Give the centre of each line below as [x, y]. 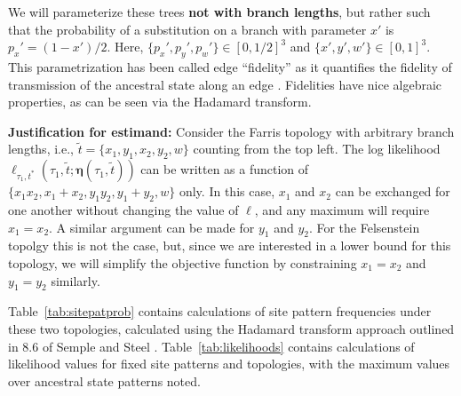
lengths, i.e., [41, 149]
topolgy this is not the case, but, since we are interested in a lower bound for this [230, 246]
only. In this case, [227, 191]
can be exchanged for [393, 191]
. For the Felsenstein [364, 227]
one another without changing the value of [123, 209]
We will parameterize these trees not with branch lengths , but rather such [219, 12]
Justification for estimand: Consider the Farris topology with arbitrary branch [231, 131]
